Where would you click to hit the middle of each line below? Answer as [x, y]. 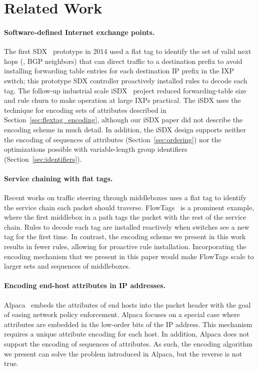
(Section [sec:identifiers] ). [43, 159]
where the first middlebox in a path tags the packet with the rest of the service [125, 217]
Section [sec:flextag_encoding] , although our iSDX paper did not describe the [123, 120]
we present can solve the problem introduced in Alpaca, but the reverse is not [123, 353]
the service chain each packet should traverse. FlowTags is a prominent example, [129, 207]
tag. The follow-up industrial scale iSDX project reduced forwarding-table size [125, 90]
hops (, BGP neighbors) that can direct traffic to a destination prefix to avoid [123, 61]
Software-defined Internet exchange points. [79, 32]
